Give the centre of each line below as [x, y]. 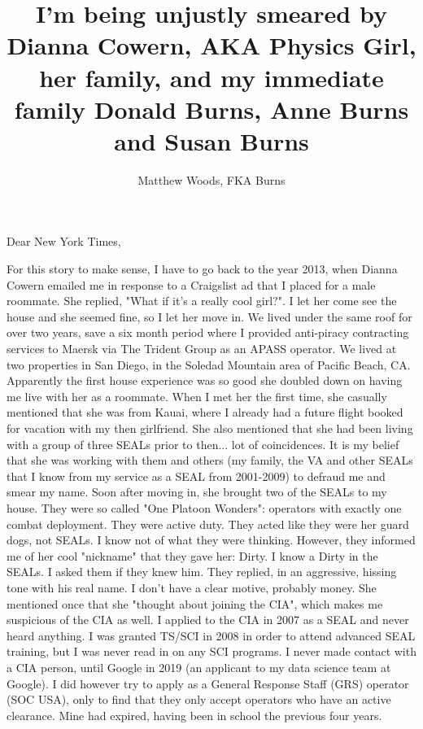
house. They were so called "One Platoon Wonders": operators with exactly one [204, 507]
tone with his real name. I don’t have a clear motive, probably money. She [192, 587]
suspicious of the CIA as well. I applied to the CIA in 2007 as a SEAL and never [208, 620]
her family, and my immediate [211, 77]
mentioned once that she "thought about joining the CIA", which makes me [195, 603]
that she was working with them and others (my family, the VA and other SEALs [210, 460]
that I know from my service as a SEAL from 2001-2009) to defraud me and [196, 476]
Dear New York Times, [64, 241]
